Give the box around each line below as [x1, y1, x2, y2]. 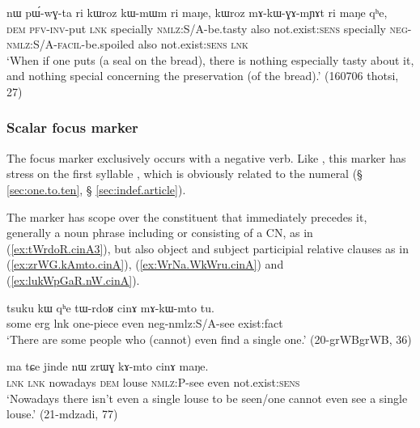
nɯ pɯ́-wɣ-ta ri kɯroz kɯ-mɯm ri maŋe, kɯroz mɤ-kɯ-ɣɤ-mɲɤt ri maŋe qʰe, [6, 4, 388, 20]
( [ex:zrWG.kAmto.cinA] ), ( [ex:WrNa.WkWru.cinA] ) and [6, 256, 284, 273]
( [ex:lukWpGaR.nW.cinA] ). [6, 271, 140, 288]
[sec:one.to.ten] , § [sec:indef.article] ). [6, 180, 186, 197]
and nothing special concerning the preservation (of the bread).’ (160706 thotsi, [6, 67, 399, 84]
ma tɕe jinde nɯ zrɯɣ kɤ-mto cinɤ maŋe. [6, 358, 209, 375]
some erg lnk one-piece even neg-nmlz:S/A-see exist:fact [6, 315, 283, 332]
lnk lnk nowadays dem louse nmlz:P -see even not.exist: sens [6, 373, 300, 390]
